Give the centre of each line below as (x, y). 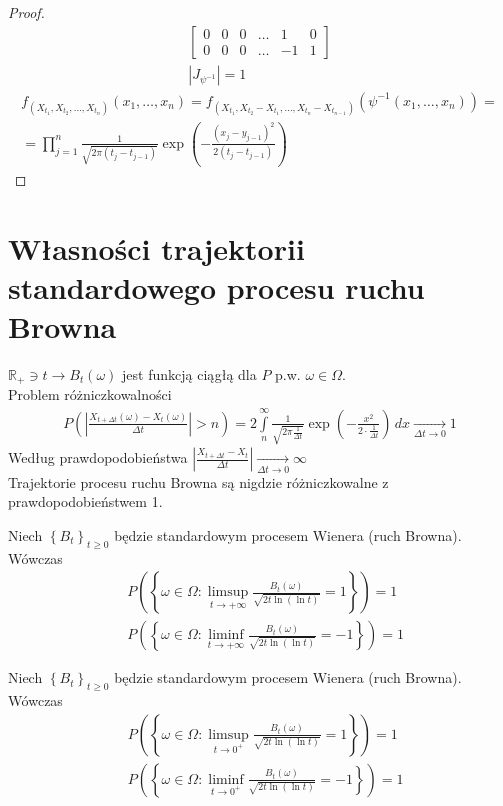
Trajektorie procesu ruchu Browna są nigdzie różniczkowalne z (198, 481)
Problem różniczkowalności (90, 394)
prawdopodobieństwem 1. (85, 501)
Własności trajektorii (156, 247)
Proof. (26, 12)
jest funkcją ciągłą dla (189, 373)
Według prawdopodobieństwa (98, 457)
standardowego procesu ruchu (216, 286)
